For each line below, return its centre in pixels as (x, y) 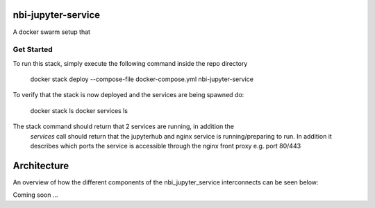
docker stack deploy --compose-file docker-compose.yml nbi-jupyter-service (142, 79)
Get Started (33, 50)
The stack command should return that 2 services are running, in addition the (123, 127)
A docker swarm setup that (51, 32)
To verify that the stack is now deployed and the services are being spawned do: (128, 95)
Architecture (41, 165)
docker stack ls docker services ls (79, 110)
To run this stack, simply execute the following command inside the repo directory (130, 63)
